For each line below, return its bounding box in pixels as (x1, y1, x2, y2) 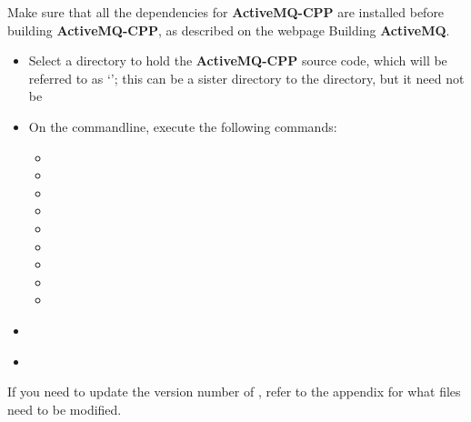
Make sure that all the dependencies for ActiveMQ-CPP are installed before (7, 3, 445, 21)
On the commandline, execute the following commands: (28, 116, 337, 136)
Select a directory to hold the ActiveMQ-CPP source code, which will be (28, 51, 447, 70)
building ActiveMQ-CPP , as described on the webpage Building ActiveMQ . (7, 20, 450, 39)
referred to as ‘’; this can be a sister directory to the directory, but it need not (28, 68, 465, 87)
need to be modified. (7, 399, 122, 418)
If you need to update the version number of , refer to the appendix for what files (7, 382, 461, 401)
